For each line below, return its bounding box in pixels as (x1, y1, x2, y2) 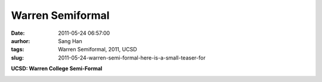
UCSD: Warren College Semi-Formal (11, 65, 103, 72)
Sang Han (58, 37, 83, 44)
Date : (11, 29, 25, 37)
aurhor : (11, 37, 30, 44)
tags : (11, 46, 24, 53)
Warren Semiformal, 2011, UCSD (58, 46, 137, 53)
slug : (11, 54, 24, 61)
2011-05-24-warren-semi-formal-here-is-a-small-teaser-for (58, 54, 206, 61)
